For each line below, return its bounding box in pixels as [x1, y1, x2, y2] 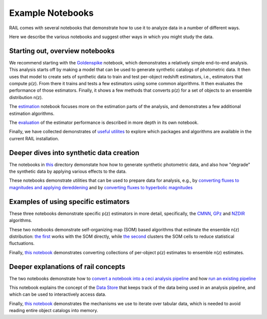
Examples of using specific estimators [9, 197, 130, 206]
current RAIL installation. [9, 135, 59, 141]
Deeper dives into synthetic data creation [9, 149, 139, 157]
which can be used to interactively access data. [9, 291, 106, 297]
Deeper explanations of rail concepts [9, 263, 126, 271]
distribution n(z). [9, 94, 43, 100]
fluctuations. [9, 240, 35, 246]
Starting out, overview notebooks [9, 47, 115, 55]
